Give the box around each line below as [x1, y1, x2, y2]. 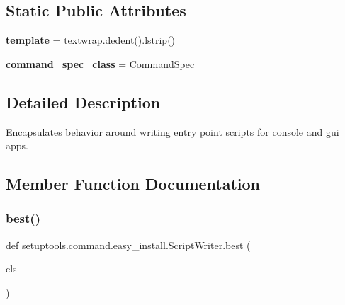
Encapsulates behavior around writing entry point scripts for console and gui [6, 124, 339, 139]
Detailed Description [6, 91, 161, 113]
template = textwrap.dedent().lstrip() [6, 33, 176, 47]
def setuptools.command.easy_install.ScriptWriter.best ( [6, 237, 251, 252]
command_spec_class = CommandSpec [6, 56, 195, 71]
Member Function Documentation [6, 173, 261, 195]
